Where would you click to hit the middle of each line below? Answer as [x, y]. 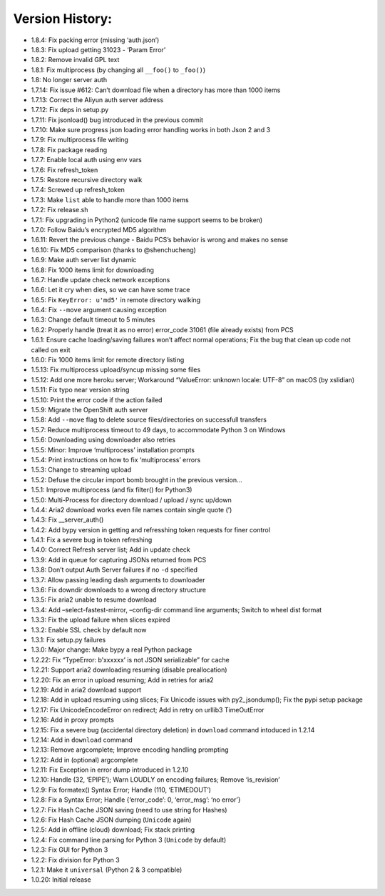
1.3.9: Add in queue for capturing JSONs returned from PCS [119, 559]
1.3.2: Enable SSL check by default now [89, 629]
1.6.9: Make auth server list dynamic [84, 260]
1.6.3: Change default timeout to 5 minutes [93, 320]
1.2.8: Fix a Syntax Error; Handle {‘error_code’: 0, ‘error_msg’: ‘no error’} [136, 800]
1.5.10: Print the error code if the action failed [97, 399]
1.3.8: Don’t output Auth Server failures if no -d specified [114, 570]
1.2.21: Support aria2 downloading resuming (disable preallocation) [129, 670]
